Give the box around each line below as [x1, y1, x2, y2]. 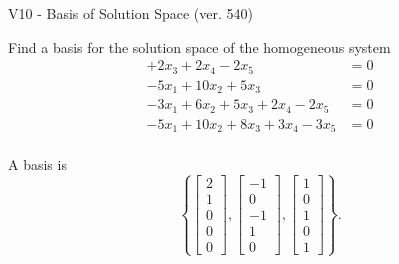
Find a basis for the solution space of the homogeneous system [8, 36, 391, 57]
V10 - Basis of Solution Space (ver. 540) [8, 3, 253, 23]
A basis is [8, 154, 67, 175]
